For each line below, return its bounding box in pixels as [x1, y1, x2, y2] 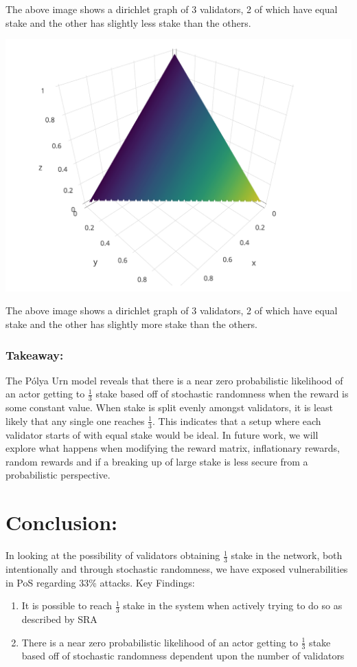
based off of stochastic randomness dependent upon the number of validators [21, 648, 345, 663]
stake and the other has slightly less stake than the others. [5, 15, 251, 30]
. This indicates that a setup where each [152, 413, 321, 428]
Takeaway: [5, 346, 64, 363]
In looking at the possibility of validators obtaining [5, 548, 220, 562]
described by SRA [21, 612, 97, 626]
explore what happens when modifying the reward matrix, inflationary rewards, [5, 441, 340, 455]
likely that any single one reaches [5, 413, 145, 428]
